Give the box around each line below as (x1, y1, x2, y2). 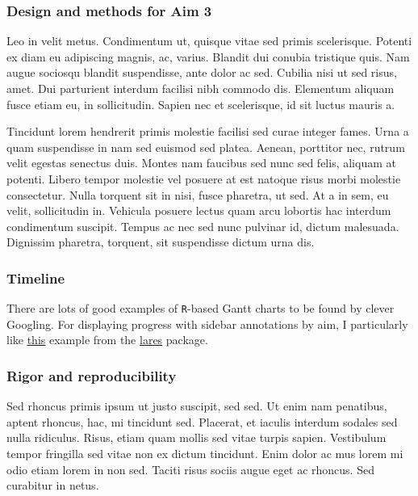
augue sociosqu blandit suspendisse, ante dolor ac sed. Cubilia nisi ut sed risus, (6, 64, 397, 81)
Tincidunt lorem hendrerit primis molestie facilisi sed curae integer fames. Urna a (6, 123, 409, 140)
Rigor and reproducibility (6, 365, 177, 385)
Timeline (6, 267, 65, 288)
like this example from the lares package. (6, 331, 208, 348)
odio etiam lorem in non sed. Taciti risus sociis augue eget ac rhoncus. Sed (6, 460, 374, 477)
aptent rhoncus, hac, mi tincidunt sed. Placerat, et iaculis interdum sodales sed (6, 413, 398, 430)
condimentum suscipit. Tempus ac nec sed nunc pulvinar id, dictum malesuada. (6, 217, 399, 234)
